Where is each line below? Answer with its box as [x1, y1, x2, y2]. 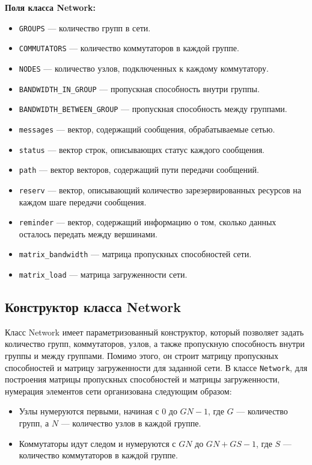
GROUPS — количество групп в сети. [19, 21, 151, 34]
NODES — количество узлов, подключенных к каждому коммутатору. [19, 61, 269, 74]
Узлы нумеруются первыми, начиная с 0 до [19, 405, 177, 417]
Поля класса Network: [5, 1, 96, 13]
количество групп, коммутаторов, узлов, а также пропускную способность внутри [5, 337, 305, 350]
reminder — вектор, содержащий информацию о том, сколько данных [19, 216, 277, 228]
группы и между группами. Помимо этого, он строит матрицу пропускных [5, 349, 278, 362]
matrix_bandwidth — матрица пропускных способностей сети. [19, 248, 252, 260]
